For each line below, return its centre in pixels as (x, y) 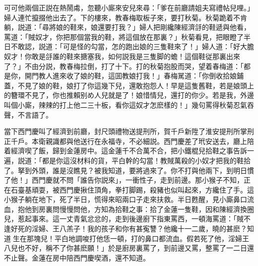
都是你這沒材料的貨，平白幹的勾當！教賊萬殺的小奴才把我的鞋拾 (146, 160)
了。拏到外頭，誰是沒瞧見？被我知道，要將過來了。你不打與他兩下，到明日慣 (129, 170)
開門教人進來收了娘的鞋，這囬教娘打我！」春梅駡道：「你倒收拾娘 (130, 76)
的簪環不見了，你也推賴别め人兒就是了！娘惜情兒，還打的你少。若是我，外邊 (129, 95)
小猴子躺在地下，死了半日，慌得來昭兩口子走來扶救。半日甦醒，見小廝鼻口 (126, 199)
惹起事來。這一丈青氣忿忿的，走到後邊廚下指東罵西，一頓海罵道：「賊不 (134, 219)
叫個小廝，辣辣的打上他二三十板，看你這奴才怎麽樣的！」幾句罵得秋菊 (119, 104)
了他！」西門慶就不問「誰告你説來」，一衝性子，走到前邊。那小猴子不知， (124, 180)
